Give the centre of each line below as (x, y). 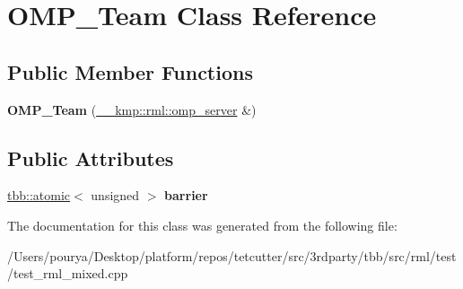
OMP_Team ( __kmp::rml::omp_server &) (132, 109)
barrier (186, 195)
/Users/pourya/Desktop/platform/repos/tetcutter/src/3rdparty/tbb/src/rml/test (232, 255)
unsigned (115, 195)
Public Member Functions (130, 71)
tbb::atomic (39, 195)
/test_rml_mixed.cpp (68, 273)
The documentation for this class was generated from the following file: (202, 225)
